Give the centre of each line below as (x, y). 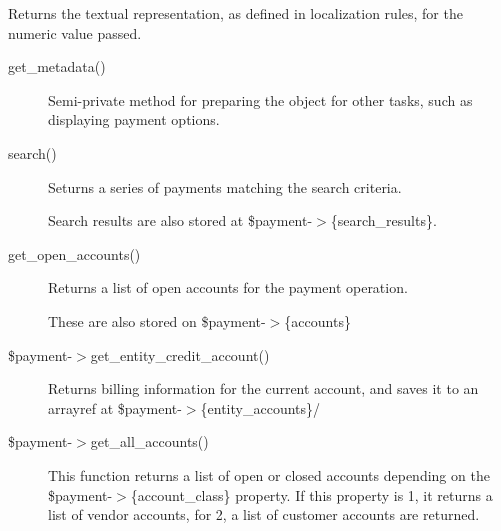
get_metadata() (57, 66)
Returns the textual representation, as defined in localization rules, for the (235, 13)
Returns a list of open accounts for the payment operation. (228, 287)
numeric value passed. (75, 32)
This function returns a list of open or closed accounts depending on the (269, 474)
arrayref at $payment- (115, 407)
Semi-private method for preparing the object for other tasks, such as (260, 99)
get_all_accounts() (149, 441)
